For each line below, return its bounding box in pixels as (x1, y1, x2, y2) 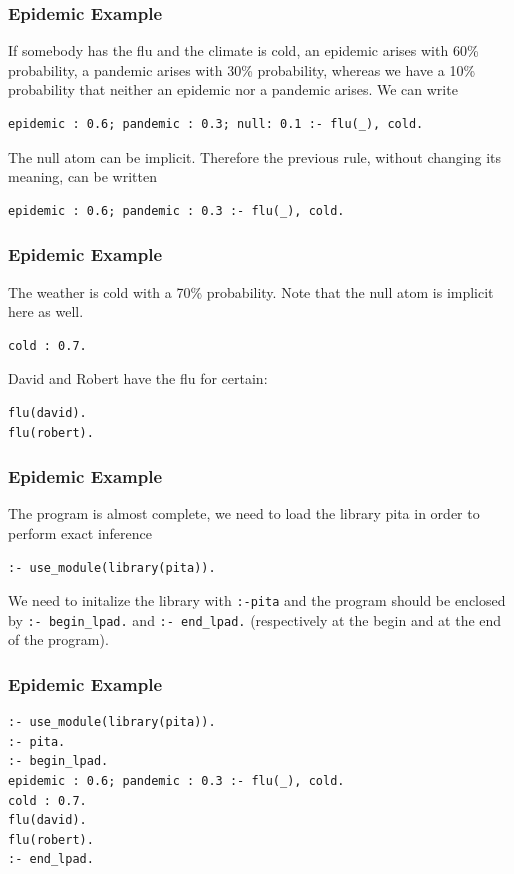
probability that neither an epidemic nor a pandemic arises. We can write (8, 79, 458, 100)
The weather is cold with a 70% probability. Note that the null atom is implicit (8, 281, 494, 302)
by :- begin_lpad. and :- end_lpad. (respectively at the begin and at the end (8, 609, 502, 630)
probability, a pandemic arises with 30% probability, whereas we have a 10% (8, 59, 476, 80)
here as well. (8, 301, 84, 322)
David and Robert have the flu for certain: (8, 368, 268, 389)
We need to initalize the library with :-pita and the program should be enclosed (8, 590, 506, 611)
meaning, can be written (8, 166, 157, 187)
